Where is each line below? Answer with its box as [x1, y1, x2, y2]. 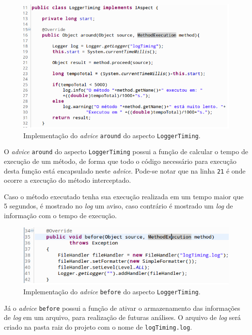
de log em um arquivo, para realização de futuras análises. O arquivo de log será [4, 312, 241, 322]
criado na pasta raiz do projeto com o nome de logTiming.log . [4, 321, 192, 332]
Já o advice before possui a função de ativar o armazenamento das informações [4, 303, 240, 313]
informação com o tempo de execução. [4, 210, 117, 220]
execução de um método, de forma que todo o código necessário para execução [4, 156, 236, 166]
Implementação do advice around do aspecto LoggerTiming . [23, 130, 201, 140]
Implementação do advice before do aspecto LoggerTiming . [23, 286, 201, 296]
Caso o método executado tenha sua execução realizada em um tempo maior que [4, 191, 244, 201]
